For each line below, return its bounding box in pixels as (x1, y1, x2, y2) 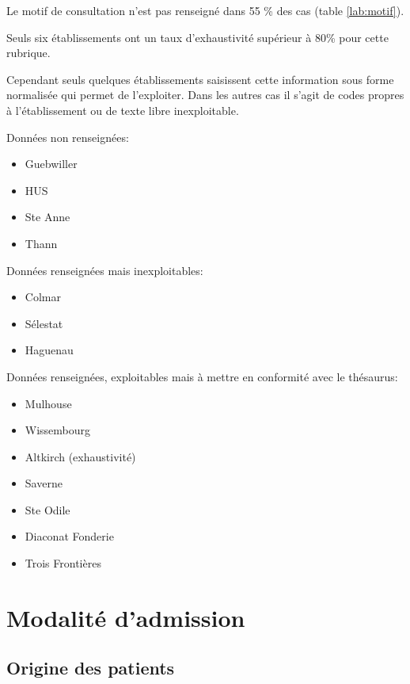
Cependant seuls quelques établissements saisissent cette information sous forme (6, 71, 394, 87)
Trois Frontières (25, 555, 101, 571)
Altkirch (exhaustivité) (25, 448, 136, 464)
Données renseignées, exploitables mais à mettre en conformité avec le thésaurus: (6, 368, 398, 384)
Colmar (25, 289, 61, 305)
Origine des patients (6, 655, 175, 680)
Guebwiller (25, 155, 78, 172)
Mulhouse (25, 395, 72, 411)
